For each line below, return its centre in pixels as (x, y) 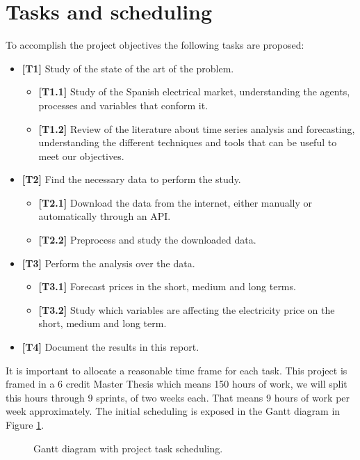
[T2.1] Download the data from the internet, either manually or (175, 202)
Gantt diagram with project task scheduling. (128, 448)
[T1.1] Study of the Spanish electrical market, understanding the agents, (194, 92)
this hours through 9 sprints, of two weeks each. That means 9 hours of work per (178, 397)
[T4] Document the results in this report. (111, 347)
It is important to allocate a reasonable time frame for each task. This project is (177, 370)
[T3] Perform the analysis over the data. (108, 263)
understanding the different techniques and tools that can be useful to (188, 142)
